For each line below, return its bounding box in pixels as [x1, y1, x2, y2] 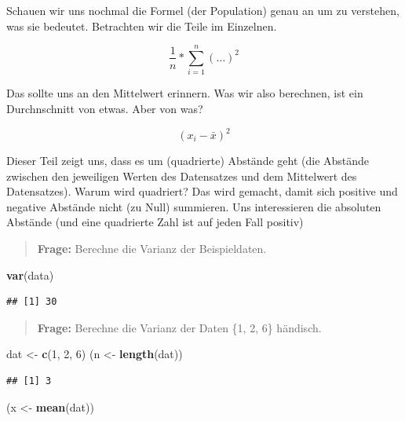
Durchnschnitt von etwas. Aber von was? [6, 100, 203, 116]
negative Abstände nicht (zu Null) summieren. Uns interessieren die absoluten [6, 198, 381, 214]
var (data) [6, 266, 54, 283]
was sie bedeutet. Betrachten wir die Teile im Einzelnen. [6, 17, 277, 34]
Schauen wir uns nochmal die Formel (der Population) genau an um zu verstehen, [6, 2, 400, 18]
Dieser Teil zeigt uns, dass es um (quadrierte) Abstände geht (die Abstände [6, 152, 370, 168]
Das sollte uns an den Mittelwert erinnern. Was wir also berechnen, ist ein [6, 85, 363, 101]
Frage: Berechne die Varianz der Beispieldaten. [37, 240, 267, 256]
